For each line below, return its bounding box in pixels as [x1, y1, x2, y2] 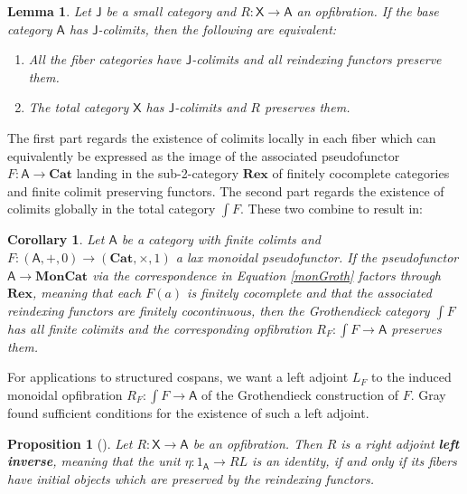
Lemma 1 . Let [7, 2, 91, 20]
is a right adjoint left [341, 433, 460, 452]
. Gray [410, 385, 446, 404]
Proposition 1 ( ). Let [7, 433, 133, 452]
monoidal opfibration [7, 385, 123, 404]
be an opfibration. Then [192, 433, 322, 452]
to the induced [371, 367, 452, 386]
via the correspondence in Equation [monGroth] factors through [92, 265, 441, 284]
